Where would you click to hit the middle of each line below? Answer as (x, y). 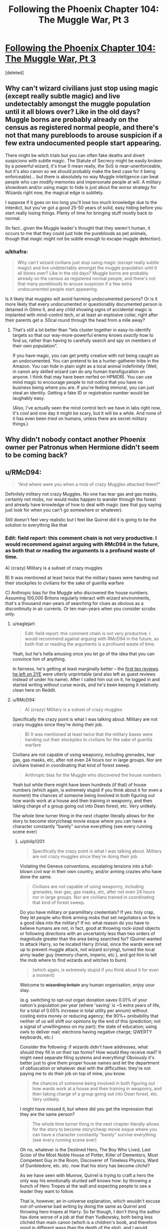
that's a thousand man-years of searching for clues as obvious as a (74, 603)
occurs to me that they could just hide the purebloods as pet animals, (76, 233)
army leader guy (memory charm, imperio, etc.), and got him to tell (88, 955)
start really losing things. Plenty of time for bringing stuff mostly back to (79, 213)
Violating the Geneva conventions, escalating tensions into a (82, 866)
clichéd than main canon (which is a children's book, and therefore (88, 1222)
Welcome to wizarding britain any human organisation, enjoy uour (87, 985)
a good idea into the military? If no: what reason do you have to (84, 923)
